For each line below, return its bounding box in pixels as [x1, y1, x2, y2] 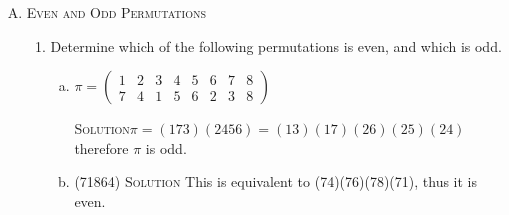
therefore [74, 137, 129, 158]
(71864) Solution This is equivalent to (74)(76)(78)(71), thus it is [74, 171, 478, 192]
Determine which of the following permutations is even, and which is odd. [50, 35, 502, 56]
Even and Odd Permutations [26, 2, 207, 22]
